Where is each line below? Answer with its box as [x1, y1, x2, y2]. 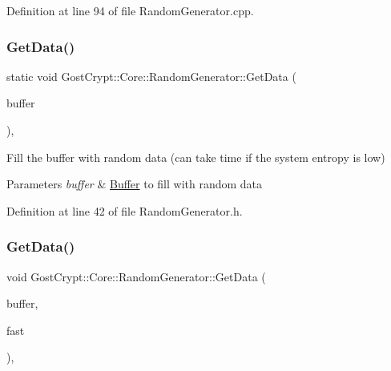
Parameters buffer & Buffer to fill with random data [6, 175, 263, 192]
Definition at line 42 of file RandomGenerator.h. [6, 202, 243, 219]
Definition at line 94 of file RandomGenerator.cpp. [6, 2, 254, 18]
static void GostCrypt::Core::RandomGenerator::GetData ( [6, 67, 296, 84]
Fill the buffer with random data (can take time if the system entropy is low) [6, 148, 385, 165]
